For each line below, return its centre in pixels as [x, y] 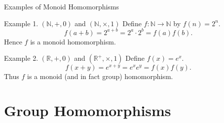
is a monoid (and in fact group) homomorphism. [100, 76]
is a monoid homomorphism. [73, 41]
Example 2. [21, 58]
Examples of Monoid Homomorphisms [62, 6]
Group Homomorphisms [88, 110]
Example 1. [21, 23]
